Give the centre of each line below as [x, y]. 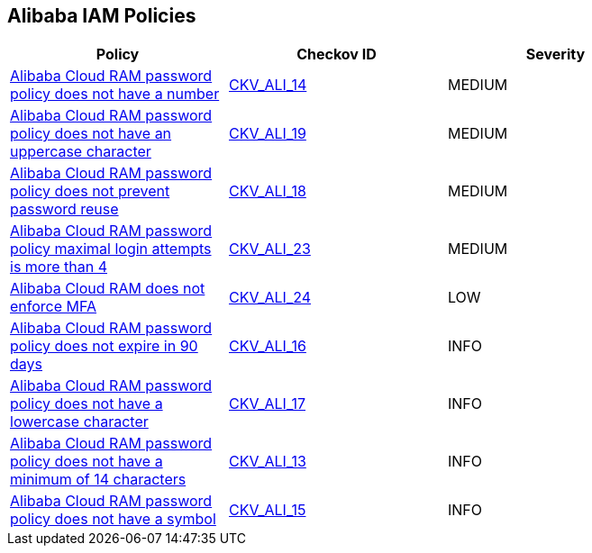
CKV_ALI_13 [267, 462]
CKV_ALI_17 [267, 404]
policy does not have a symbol [113, 519]
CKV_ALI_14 [268, 85]
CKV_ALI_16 [267, 346]
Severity [556, 54]
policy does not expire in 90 [104, 346]
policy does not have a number [115, 94]
